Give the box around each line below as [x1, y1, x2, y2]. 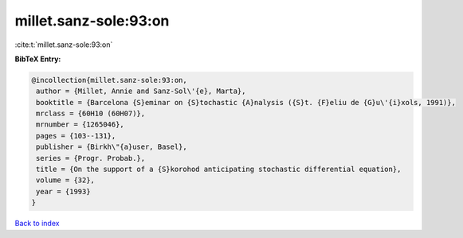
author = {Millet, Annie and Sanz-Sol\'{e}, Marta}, [36, 87, 246, 96]
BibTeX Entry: [14, 54, 61, 64]
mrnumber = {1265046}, [36, 120, 125, 129]
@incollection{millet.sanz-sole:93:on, [31, 76, 187, 84]
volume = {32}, [36, 176, 96, 185]
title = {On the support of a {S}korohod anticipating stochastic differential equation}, [36, 165, 402, 174]
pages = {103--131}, [36, 131, 116, 140]
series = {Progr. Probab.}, [36, 154, 146, 162]
